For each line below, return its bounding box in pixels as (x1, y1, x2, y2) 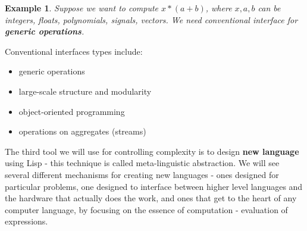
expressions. (5, 215, 48, 227)
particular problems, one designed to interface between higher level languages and (5, 180, 303, 192)
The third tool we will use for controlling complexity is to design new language (5, 145, 299, 157)
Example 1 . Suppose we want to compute (5, 2, 159, 14)
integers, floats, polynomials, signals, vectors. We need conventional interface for (5, 13, 298, 26)
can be (258, 2, 281, 14)
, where (205, 2, 232, 14)
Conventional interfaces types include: (5, 45, 143, 57)
